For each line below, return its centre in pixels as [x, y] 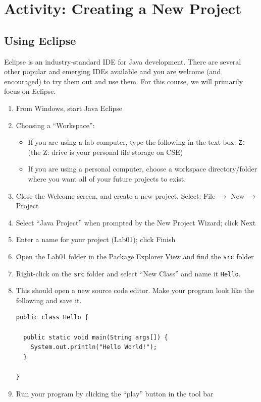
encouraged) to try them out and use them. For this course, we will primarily [124, 81]
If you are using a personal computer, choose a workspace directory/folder [143, 169]
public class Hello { [52, 318]
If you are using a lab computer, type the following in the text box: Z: [137, 142]
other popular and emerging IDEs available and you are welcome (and [113, 71]
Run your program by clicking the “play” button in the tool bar [115, 393]
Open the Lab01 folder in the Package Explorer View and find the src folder [135, 256]
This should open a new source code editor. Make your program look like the [135, 290]
